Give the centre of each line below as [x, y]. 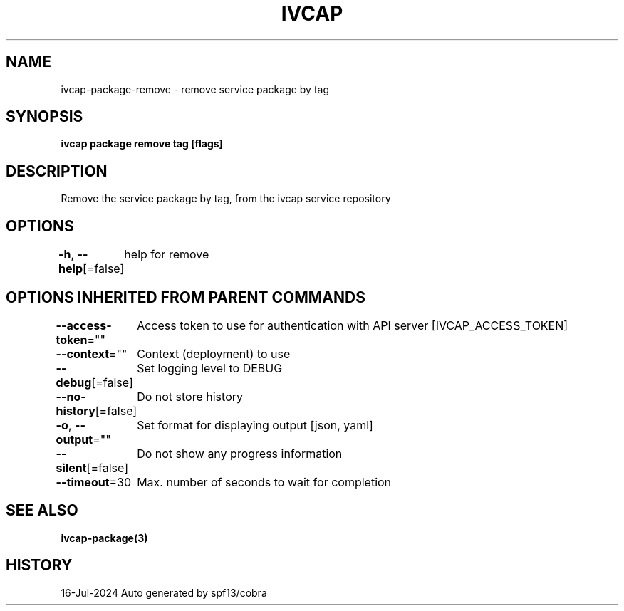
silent [71, 468]
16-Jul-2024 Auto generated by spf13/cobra [164, 592]
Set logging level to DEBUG [210, 368]
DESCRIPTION [57, 171]
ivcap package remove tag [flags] [142, 144]
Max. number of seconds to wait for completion [264, 482]
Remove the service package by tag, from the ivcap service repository [226, 199]
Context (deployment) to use [214, 354]
